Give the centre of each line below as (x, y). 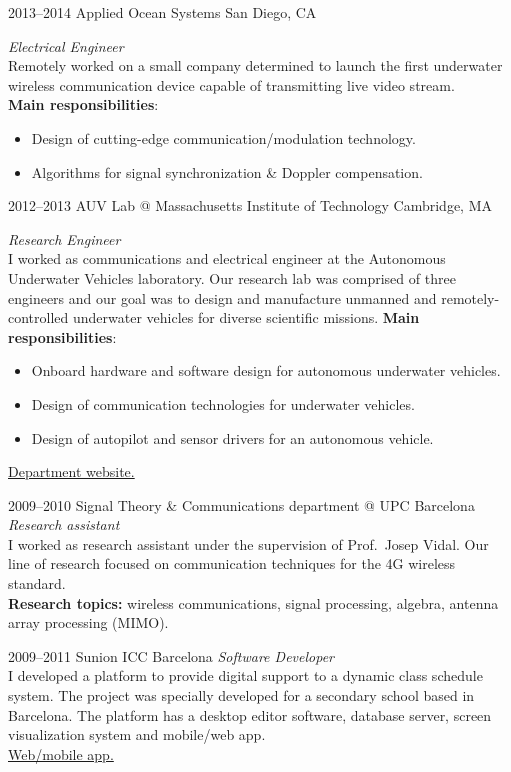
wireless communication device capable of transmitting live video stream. (231, 84)
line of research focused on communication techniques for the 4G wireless (232, 563)
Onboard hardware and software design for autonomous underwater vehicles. (266, 370)
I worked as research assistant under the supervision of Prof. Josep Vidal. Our (248, 543)
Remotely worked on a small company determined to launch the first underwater (255, 65)
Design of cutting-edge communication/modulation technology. (223, 137)
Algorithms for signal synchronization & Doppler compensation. (227, 171)
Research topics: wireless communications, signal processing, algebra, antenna (253, 602)
